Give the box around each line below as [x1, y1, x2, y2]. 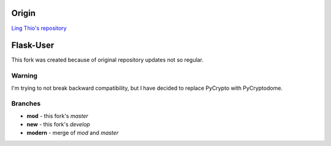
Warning [11, 71, 38, 80]
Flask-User [11, 40, 55, 51]
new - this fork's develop [26, 121, 90, 128]
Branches [11, 100, 41, 108]
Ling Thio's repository [11, 24, 67, 32]
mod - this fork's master [26, 112, 88, 119]
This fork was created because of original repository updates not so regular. [11, 56, 204, 64]
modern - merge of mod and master [26, 129, 119, 137]
